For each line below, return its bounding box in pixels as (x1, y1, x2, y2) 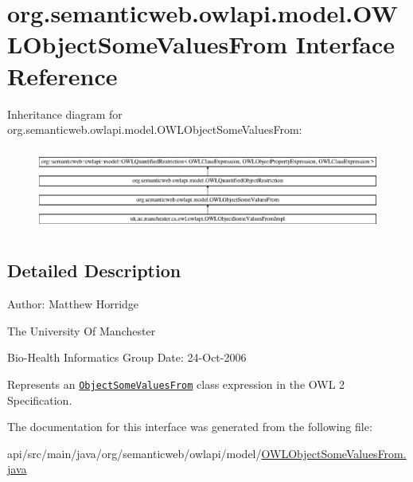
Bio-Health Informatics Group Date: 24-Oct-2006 (7, 349, 247, 366)
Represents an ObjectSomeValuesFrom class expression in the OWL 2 (7, 375, 345, 392)
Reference (7, 59, 118, 92)
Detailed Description (7, 258, 181, 283)
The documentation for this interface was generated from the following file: (7, 418, 372, 435)
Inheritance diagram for (7, 105, 123, 122)
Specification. (7, 391, 72, 408)
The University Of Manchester (7, 322, 156, 339)
